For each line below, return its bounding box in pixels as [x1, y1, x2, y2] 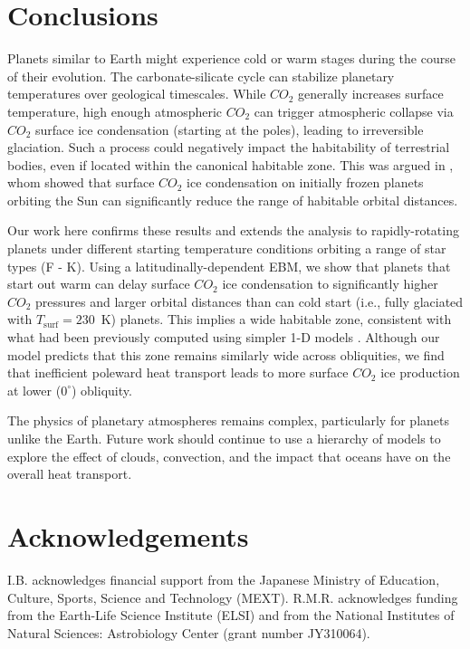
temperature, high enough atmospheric [7, 101, 223, 120]
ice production [380, 363, 460, 382]
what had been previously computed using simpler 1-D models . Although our [7, 328, 440, 347]
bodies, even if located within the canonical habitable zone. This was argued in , [7, 155, 454, 174]
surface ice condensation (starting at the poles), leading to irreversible [35, 119, 424, 138]
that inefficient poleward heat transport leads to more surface [7, 363, 349, 382]
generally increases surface [298, 84, 444, 103]
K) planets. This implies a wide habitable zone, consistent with [101, 310, 452, 329]
